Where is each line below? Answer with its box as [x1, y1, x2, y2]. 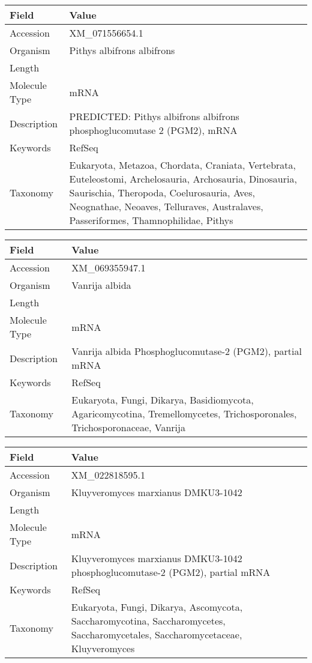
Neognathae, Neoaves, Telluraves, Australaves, [69, 199, 263, 213]
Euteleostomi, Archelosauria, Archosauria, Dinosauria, [69, 172, 297, 186]
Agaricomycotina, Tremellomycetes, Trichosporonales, [71, 407, 297, 420]
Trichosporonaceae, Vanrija [71, 420, 185, 434]
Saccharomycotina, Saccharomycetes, [71, 614, 226, 628]
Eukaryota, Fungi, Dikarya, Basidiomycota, [71, 393, 254, 407]
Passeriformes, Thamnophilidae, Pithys [69, 213, 233, 227]
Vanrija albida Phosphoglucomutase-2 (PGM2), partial [71, 344, 302, 358]
